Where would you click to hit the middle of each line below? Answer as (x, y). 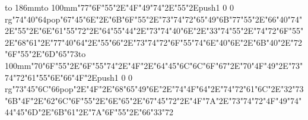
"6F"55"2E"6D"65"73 (42, 54)
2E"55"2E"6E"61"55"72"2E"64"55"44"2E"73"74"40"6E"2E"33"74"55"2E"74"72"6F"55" (154, 31)
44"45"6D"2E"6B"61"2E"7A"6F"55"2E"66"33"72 (89, 112)
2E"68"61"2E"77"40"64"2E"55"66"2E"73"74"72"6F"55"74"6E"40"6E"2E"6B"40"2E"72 (153, 42)
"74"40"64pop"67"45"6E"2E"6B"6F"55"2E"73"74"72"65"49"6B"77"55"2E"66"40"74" (157, 19)
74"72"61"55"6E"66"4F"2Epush (60, 77)
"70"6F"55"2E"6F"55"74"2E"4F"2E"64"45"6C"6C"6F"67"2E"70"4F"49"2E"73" (167, 65)
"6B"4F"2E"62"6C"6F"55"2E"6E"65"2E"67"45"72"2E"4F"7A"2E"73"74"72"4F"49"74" (153, 100)
